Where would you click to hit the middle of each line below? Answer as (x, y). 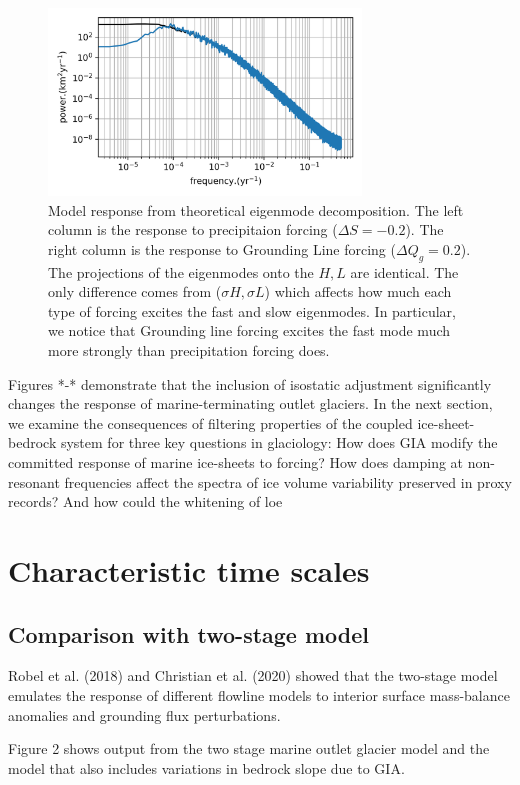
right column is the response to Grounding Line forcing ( (222, 248)
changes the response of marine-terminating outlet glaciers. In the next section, (250, 403)
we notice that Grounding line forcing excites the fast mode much (249, 330)
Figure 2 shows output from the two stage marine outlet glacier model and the (249, 748)
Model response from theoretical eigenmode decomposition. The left (256, 209)
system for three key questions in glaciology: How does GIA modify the (279, 442)
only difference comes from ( (135, 291)
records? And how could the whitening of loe (145, 501)
